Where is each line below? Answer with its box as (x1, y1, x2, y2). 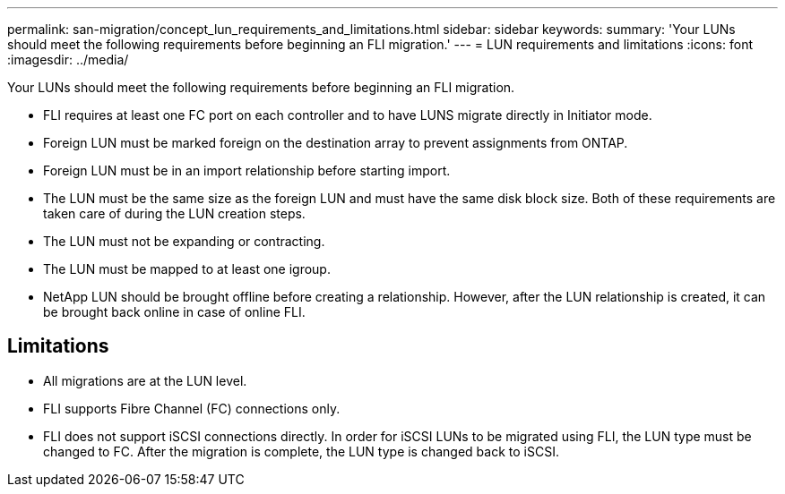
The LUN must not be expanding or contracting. (43, 234, 325, 249)
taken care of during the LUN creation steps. (43, 206, 306, 221)
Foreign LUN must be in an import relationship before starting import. (43, 163, 451, 178)
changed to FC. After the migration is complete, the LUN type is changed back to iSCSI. (43, 443, 559, 459)
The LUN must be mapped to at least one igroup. (43, 261, 331, 277)
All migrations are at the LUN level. (43, 372, 247, 388)
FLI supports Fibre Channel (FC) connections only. (43, 400, 341, 416)
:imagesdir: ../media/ (7, 52, 129, 67)
